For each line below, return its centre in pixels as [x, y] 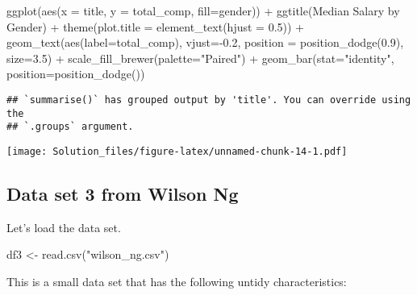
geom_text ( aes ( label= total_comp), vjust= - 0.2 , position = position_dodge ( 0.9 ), [205, 42]
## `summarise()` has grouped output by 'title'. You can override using [209, 100]
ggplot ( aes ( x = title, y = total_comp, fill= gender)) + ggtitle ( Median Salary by [203, 10]
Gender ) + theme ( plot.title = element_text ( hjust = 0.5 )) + [156, 26]
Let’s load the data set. [64, 227]
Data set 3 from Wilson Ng [123, 193]
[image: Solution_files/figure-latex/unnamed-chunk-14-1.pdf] [177, 151]
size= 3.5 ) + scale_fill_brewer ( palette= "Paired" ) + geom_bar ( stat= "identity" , [200, 58]
